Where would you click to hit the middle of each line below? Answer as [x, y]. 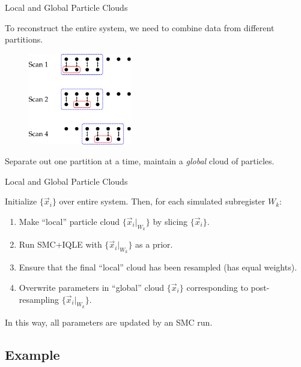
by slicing [170, 221]
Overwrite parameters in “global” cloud [92, 287]
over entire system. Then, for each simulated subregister [162, 201]
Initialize [21, 201]
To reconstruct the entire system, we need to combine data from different [140, 27]
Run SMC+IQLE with [60, 244]
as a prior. [154, 244]
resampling [39, 299]
